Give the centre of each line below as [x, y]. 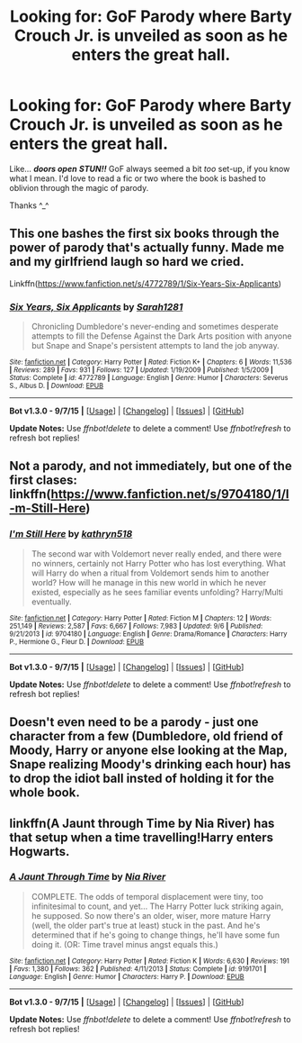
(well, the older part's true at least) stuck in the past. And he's [146, 925]
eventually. [51, 602]
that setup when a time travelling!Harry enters [142, 837]
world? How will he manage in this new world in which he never [149, 582]
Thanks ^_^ [29, 205]
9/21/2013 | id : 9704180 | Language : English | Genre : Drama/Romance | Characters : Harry [148, 634]
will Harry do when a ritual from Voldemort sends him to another [150, 573]
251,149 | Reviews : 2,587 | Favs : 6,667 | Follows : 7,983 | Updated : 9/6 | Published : [136, 626]
